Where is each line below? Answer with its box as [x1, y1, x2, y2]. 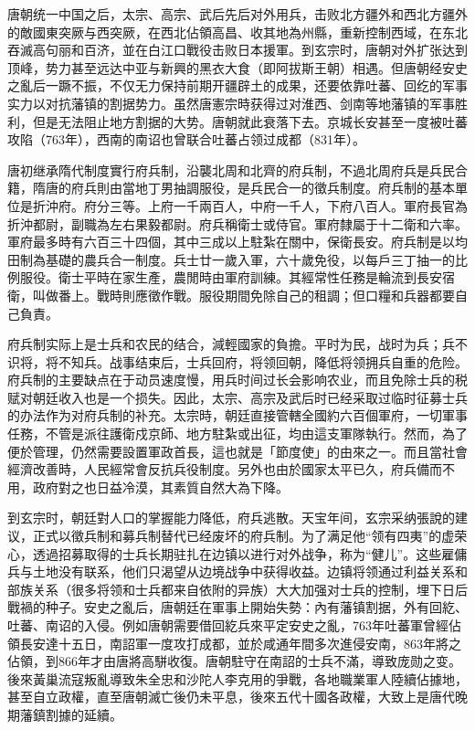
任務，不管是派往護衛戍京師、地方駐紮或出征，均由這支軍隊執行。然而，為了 [7, 424, 468, 443]
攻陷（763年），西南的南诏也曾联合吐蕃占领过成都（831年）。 [7, 130, 365, 149]
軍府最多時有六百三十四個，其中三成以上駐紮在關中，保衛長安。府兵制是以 [7, 232, 455, 251]
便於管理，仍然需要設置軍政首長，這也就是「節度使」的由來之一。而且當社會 [7, 441, 468, 460]
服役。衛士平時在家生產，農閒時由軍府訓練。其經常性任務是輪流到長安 [19, 268, 442, 287]
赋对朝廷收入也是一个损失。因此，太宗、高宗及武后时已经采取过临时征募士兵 [7, 387, 468, 407]
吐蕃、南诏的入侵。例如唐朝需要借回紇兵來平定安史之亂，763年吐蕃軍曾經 [7, 616, 449, 634]
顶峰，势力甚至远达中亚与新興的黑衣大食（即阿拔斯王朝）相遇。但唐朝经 [7, 58, 442, 77]
